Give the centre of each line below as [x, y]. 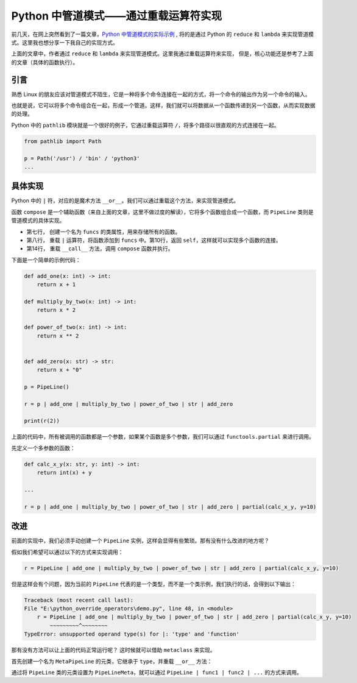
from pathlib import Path [63, 141]
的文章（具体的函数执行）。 [45, 62]
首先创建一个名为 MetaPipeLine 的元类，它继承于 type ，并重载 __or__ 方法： [112, 661]
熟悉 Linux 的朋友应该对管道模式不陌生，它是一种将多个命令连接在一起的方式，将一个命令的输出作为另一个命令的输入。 [161, 94]
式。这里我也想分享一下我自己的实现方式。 [65, 42]
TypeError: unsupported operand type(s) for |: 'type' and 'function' [132, 634]
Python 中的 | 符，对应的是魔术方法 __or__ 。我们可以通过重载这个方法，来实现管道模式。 [125, 200]
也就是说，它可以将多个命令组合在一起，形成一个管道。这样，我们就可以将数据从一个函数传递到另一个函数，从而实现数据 [163, 105]
